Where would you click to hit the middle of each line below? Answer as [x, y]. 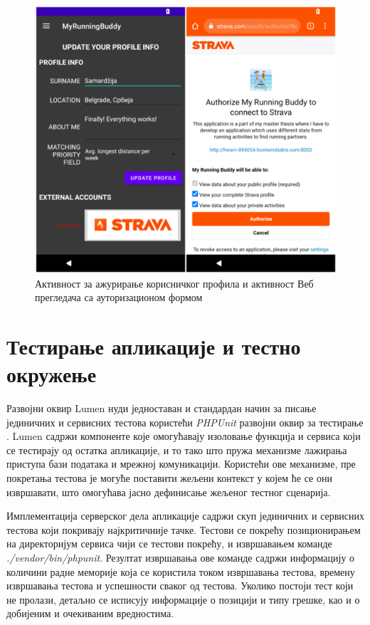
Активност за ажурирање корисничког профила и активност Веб [174, 283]
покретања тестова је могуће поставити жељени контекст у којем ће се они [169, 478]
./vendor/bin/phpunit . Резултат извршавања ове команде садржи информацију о [181, 558]
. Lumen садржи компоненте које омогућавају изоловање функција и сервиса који [184, 436]
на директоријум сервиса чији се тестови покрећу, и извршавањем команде [169, 543]
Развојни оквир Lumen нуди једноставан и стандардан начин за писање [162, 408]
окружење [52, 374]
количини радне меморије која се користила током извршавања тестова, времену [181, 571]
